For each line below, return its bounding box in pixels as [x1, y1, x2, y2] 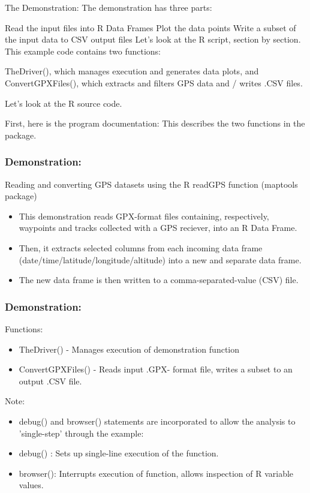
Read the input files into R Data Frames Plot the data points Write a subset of [5, 21, 296, 34]
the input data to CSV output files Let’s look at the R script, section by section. [5, 33, 301, 46]
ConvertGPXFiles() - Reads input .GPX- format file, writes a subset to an [19, 363, 293, 375]
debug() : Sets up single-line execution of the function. [19, 447, 219, 459]
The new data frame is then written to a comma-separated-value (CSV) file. [19, 273, 299, 286]
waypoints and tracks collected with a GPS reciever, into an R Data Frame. [19, 221, 297, 234]
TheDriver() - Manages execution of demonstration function [19, 342, 240, 355]
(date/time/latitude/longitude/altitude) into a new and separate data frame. [19, 253, 302, 266]
